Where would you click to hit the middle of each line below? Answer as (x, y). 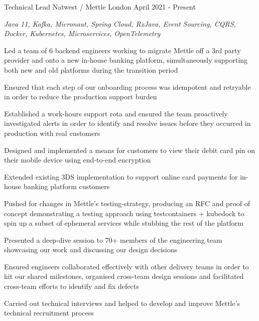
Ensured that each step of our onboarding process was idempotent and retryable (127, 87)
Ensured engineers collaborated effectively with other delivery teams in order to (126, 266)
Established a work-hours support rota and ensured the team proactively (116, 113)
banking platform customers (67, 186)
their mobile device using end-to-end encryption (78, 160)
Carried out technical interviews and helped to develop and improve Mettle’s (122, 303)
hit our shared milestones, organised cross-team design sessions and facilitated (124, 276)
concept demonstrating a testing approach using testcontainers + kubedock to (124, 213)
